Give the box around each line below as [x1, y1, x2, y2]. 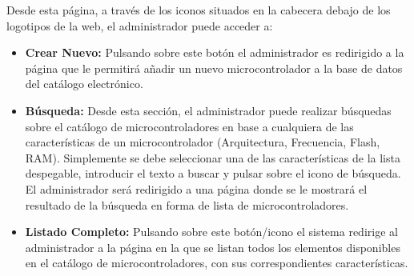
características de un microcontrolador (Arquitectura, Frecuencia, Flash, [25, 134, 380, 150]
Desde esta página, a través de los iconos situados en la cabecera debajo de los [6, 2, 391, 18]
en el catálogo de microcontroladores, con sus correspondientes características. [25, 254, 408, 271]
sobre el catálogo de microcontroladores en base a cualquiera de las [25, 118, 354, 134]
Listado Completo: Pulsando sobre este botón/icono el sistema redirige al [25, 223, 398, 240]
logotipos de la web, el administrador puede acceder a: [6, 17, 273, 34]
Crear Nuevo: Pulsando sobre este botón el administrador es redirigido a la [25, 44, 404, 61]
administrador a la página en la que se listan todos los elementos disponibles [25, 238, 400, 255]
